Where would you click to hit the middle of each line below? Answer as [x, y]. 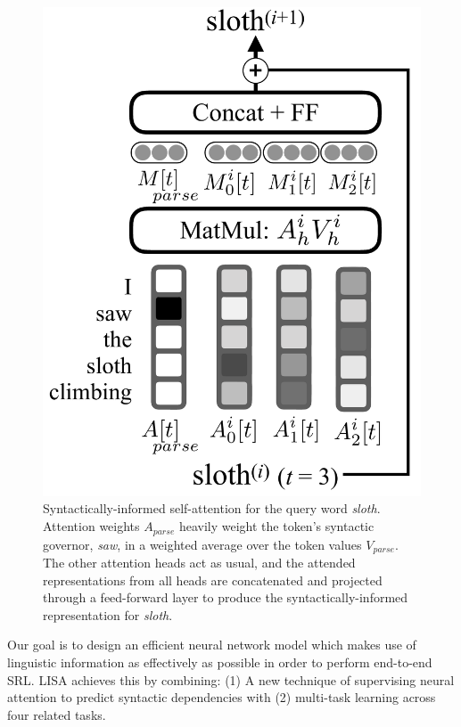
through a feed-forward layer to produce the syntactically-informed [226, 597]
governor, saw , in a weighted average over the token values [202, 544]
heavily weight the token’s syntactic [276, 526]
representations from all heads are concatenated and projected [213, 580]
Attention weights [91, 526]
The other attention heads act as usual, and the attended [199, 562]
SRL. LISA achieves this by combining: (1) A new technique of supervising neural [231, 679]
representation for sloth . [108, 614]
